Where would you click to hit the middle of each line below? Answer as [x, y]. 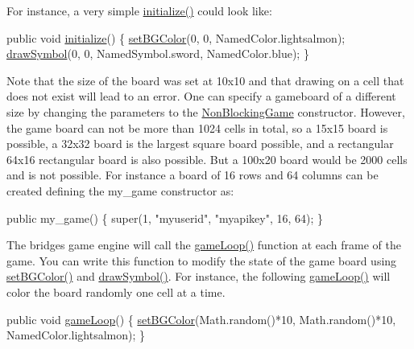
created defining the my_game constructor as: [120, 190]
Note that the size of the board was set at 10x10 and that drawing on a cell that [205, 80]
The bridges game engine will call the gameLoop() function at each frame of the [204, 245]
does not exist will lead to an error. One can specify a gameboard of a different [201, 96]
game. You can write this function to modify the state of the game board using [202, 260]
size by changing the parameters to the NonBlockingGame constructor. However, [206, 111]
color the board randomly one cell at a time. [116, 292]
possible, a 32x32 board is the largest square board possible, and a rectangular [200, 144]
